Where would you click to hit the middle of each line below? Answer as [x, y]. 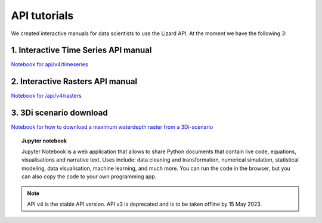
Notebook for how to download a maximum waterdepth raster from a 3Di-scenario [112, 127]
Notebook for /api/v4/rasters [46, 96]
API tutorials [42, 16]
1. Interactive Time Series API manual [81, 50]
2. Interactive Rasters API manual [74, 81]
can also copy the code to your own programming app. [89, 176]
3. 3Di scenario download [59, 113]
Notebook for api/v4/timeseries [50, 64]
